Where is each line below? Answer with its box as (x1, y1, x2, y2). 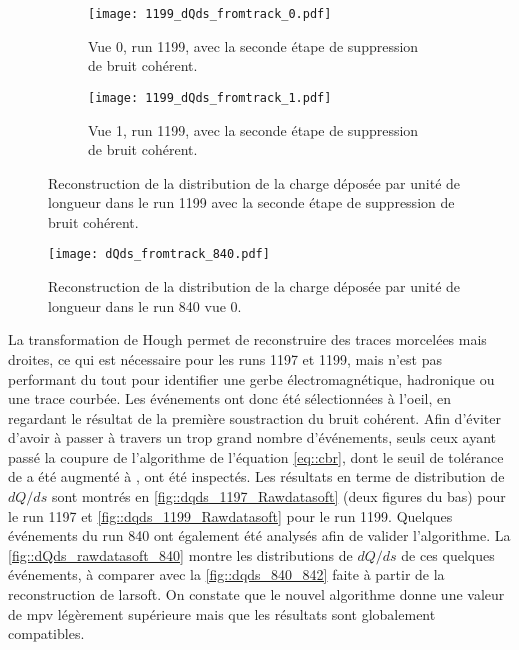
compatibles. (8, 623, 85, 644)
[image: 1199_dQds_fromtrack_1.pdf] (88, 90, 332, 105)
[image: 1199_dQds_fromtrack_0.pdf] (88, 7, 332, 21)
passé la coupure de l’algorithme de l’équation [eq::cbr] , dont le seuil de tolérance (8, 446, 504, 467)
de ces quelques (401, 544, 495, 565)
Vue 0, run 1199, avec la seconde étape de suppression (88, 35, 419, 56)
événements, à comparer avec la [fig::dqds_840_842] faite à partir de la (8, 564, 445, 585)
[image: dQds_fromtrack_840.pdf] (48, 247, 270, 262)
